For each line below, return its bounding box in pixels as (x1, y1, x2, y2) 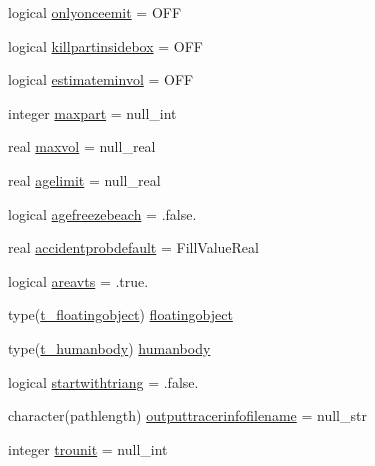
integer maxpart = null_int (8, 102, 177, 123)
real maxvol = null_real (8, 136, 156, 157)
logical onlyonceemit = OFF (8, 2, 182, 22)
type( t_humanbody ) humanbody (8, 337, 211, 358)
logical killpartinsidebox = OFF (8, 35, 204, 56)
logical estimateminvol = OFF (8, 69, 194, 90)
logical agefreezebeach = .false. (8, 203, 197, 224)
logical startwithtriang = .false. (8, 371, 199, 392)
